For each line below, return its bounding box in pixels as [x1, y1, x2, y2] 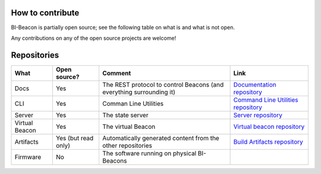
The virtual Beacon [102, 122, 156, 131]
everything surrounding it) [102, 88, 175, 96]
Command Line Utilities [233, 96, 298, 104]
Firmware [14, 153, 42, 161]
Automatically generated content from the [102, 134, 219, 142]
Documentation [233, 80, 276, 88]
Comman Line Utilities [102, 99, 163, 107]
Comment [102, 69, 131, 77]
